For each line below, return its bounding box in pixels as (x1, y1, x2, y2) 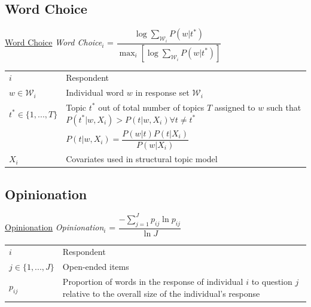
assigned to (214, 101, 255, 113)
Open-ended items (62, 260, 129, 273)
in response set (135, 86, 190, 99)
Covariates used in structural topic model (66, 153, 218, 165)
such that (266, 101, 301, 113)
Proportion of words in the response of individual (62, 275, 243, 288)
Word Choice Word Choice (5, 36, 102, 48)
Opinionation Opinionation (5, 221, 104, 233)
